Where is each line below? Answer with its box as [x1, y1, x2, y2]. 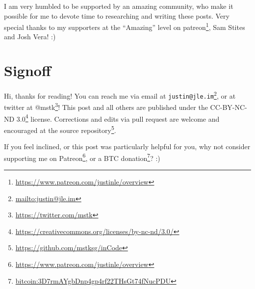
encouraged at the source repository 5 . [4, 123, 116, 135]
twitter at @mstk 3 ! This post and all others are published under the [4, 101, 208, 112]
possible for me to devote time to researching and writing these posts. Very [4, 10, 229, 21]
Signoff [4, 60, 51, 80]
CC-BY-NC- [210, 102, 247, 112]
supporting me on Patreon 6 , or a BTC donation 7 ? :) [4, 151, 160, 163]
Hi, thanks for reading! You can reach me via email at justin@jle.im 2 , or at [4, 89, 236, 101]
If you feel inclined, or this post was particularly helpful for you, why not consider [4, 141, 251, 152]
